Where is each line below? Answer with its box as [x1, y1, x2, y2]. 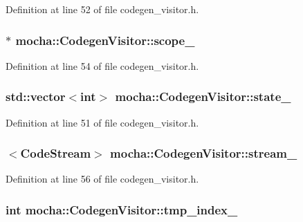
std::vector [6, 88, 66, 105]
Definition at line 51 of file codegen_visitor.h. [6, 115, 199, 129]
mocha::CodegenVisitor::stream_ [110, 145, 297, 162]
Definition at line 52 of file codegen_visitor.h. [6, 2, 199, 16]
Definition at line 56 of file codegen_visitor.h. [6, 172, 199, 186]
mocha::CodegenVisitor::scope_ [15, 31, 195, 48]
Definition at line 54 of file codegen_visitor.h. [6, 58, 199, 73]
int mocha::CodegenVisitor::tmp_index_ [6, 201, 238, 218]
